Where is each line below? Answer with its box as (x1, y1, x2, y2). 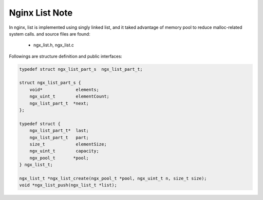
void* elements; (29, 87, 99, 92)
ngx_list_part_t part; (29, 135, 89, 140)
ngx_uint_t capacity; (29, 148, 99, 154)
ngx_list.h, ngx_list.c (33, 42, 74, 48)
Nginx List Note (9, 7, 73, 18)
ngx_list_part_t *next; (29, 100, 89, 106)
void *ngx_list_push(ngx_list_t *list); (19, 182, 117, 188)
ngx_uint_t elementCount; (29, 94, 110, 100)
